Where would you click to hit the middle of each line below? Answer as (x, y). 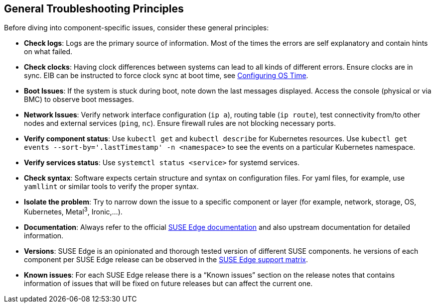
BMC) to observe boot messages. (79, 100)
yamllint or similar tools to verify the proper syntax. (111, 187)
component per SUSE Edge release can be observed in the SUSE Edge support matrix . (166, 260)
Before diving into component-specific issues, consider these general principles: (137, 28)
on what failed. (48, 52)
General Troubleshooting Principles (94, 9)
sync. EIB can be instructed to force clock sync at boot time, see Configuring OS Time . (166, 76)
